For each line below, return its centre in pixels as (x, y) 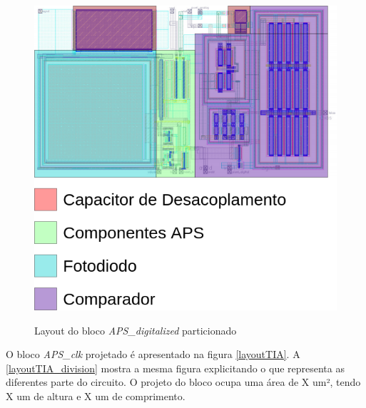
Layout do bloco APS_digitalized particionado (136, 330)
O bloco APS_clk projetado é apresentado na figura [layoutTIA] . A (153, 354)
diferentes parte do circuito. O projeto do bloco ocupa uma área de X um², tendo (183, 382)
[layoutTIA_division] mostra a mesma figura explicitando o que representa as (175, 368)
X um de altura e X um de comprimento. (96, 396)
